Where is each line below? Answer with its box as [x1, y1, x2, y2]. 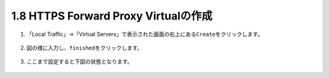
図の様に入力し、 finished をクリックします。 [26, 44, 143, 51]
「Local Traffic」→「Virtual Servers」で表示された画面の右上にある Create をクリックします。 [26, 30, 263, 38]
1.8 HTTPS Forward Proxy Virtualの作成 [11, 9, 213, 23]
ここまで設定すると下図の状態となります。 [26, 58, 133, 65]
